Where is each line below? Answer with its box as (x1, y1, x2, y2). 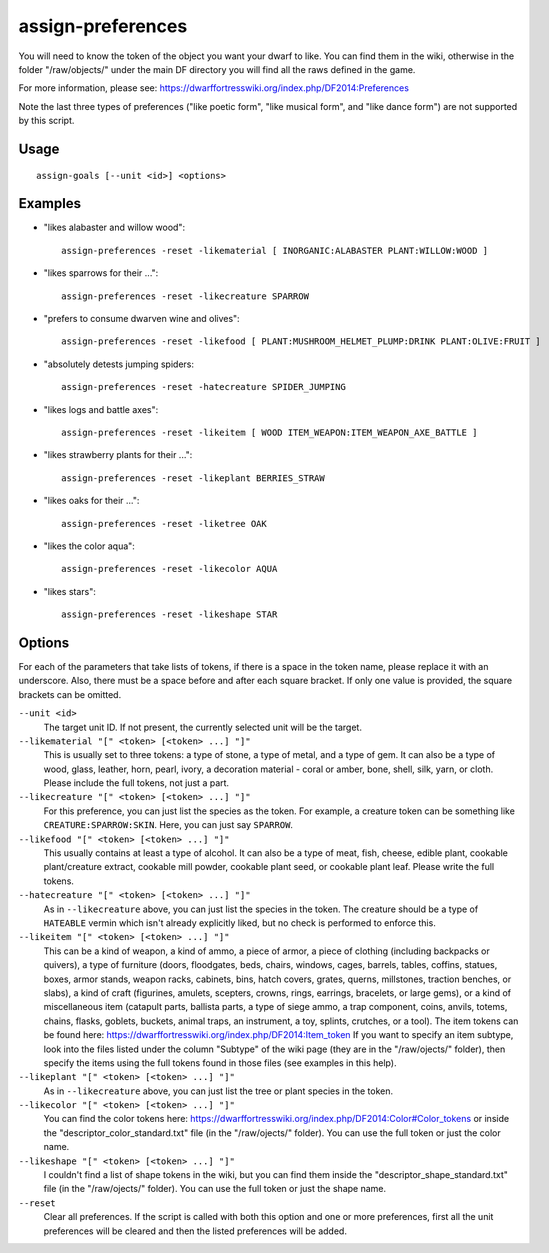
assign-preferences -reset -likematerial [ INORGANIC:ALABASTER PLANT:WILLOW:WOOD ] (61, 245, 489, 256)
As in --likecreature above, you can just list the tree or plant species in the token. (43, 1085, 394, 1097)
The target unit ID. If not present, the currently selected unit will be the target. (43, 721, 362, 733)
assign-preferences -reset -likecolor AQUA (61, 563, 278, 575)
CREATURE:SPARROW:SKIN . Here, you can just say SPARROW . (43, 819, 294, 831)
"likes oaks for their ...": (43, 495, 140, 507)
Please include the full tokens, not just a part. (43, 777, 230, 789)
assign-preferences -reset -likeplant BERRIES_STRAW (61, 472, 325, 484)
